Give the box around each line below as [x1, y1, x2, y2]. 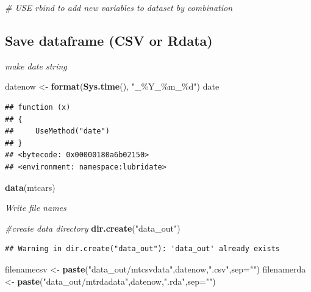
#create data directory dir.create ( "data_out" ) [5, 221, 181, 234]
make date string [5, 59, 67, 72]
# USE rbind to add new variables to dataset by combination [5, 1, 233, 13]
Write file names [5, 201, 66, 214]
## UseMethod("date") [5, 127, 110, 136]
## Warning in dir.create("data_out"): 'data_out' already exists [5, 244, 281, 254]
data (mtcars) [5, 180, 55, 193]
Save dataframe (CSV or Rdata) [5, 30, 213, 49]
